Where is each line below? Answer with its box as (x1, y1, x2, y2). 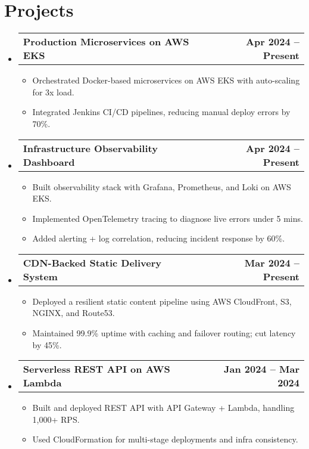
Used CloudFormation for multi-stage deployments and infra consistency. (32, 433, 298, 445)
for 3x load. (32, 85, 74, 98)
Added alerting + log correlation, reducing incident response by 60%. (32, 232, 285, 244)
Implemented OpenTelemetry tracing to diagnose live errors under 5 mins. (32, 212, 303, 224)
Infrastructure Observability (23, 141, 158, 155)
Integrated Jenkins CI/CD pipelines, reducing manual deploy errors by (32, 106, 291, 118)
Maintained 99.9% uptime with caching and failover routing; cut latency (32, 327, 296, 339)
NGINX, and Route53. (32, 306, 115, 319)
